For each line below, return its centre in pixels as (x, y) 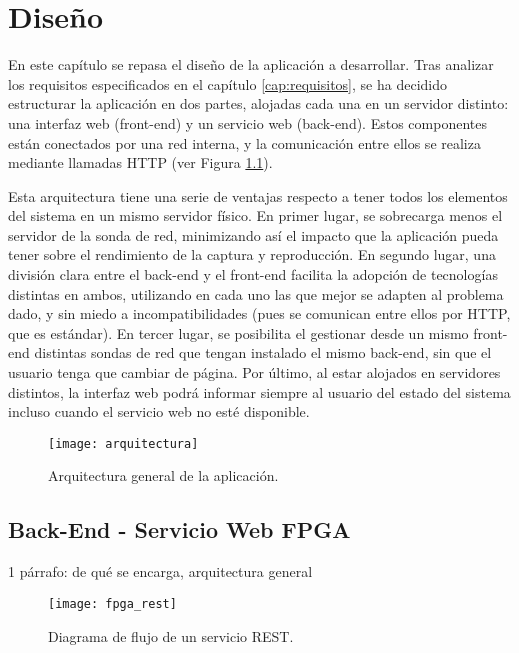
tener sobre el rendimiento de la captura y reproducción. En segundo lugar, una (252, 254)
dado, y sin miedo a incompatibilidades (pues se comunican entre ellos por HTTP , (259, 313)
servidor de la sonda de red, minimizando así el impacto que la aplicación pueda (253, 234)
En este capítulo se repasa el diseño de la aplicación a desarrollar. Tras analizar (251, 64)
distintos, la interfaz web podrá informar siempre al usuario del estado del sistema (259, 391)
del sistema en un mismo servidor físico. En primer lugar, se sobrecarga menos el (255, 215)
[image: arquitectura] (123, 443)
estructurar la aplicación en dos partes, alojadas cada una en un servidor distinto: (258, 103)
